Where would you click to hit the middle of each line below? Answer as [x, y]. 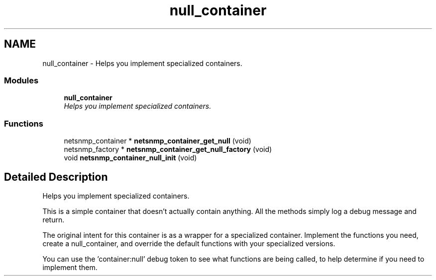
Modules [21, 80]
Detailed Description [56, 177]
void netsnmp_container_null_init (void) [130, 158]
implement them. [70, 267]
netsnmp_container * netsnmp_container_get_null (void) [158, 141]
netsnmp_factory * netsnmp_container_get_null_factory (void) [168, 149]
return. [54, 219]
